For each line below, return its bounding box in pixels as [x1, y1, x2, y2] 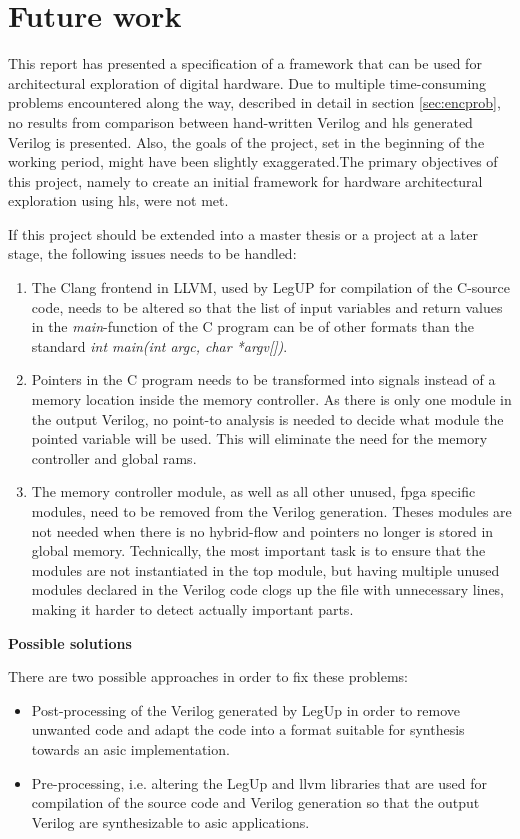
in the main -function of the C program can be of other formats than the [31, 316, 474, 337]
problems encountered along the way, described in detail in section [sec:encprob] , [8, 92, 501, 113]
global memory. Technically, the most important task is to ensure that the [31, 540, 486, 561]
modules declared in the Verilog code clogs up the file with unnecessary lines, [31, 579, 505, 600]
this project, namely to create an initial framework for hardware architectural [8, 170, 483, 191]
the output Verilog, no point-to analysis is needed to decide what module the [31, 408, 504, 429]
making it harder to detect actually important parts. [31, 598, 354, 619]
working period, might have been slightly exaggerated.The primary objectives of [8, 151, 498, 172]
